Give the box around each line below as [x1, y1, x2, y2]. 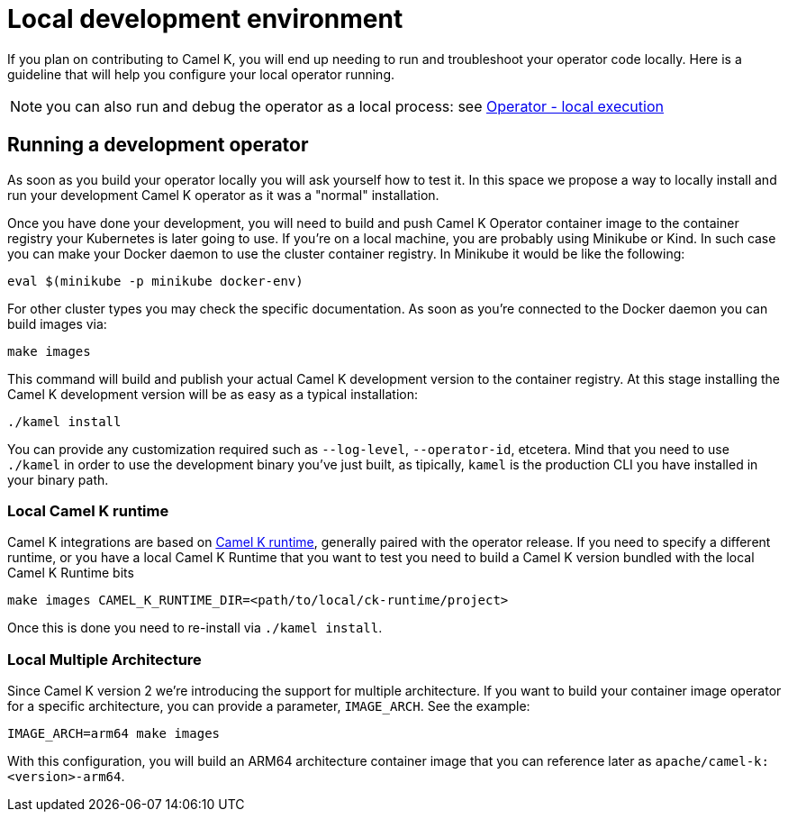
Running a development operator [7, 133, 309, 157]
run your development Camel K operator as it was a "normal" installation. [7, 187, 439, 203]
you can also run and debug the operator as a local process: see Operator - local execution [46, 96, 664, 115]
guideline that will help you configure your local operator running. [7, 66, 394, 82]
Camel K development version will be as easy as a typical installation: [7, 386, 419, 402]
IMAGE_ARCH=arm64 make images [7, 726, 221, 742]
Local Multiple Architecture [7, 650, 202, 669]
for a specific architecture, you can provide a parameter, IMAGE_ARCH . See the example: [7, 698, 530, 714]
